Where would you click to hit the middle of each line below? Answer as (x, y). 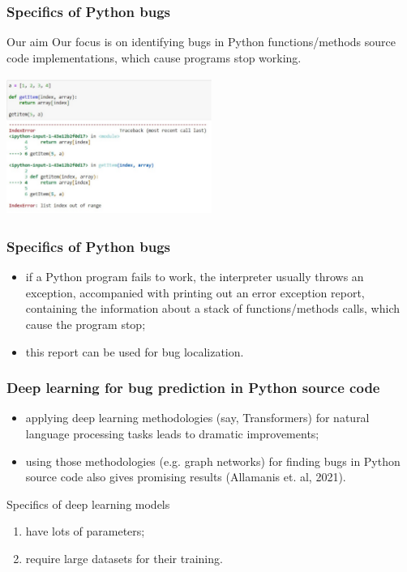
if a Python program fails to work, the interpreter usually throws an (195, 277)
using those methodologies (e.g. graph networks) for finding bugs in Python (213, 461)
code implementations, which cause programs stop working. (154, 57)
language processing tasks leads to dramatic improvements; (172, 434)
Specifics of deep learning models (88, 504)
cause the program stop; (86, 324)
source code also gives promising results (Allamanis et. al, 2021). (186, 477)
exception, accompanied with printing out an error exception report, (195, 292)
